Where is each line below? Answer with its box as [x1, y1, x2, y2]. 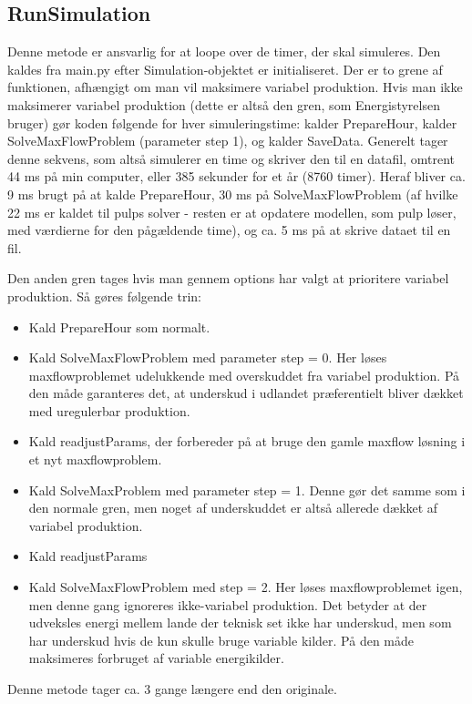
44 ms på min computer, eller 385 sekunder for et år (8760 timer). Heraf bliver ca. [7, 167, 466, 186]
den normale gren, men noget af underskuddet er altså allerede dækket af [28, 498, 438, 517]
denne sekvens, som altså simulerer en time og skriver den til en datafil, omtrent [7, 148, 455, 168]
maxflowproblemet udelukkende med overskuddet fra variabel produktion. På [28, 365, 460, 384]
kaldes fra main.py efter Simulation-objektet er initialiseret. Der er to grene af [7, 59, 443, 78]
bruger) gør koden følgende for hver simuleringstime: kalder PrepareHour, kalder [7, 113, 457, 132]
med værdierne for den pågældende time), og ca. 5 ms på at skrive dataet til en [7, 220, 451, 240]
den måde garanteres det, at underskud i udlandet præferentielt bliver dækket [28, 383, 464, 403]
